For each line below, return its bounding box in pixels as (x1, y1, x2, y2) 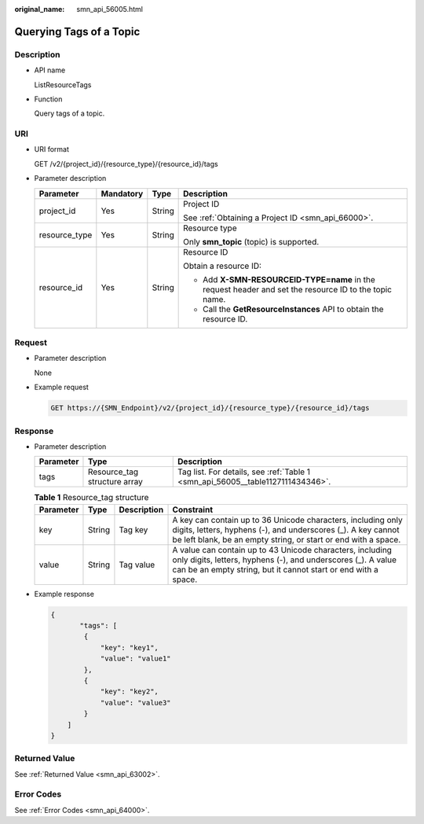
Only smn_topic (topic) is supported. (183, 236, 320, 247)
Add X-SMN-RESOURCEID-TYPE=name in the (203, 274, 376, 285)
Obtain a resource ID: (183, 260, 262, 271)
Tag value (119, 559, 155, 570)
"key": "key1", (100, 643, 159, 652)
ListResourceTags (34, 79, 92, 90)
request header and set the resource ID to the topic (203, 284, 393, 295)
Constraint (172, 504, 214, 515)
